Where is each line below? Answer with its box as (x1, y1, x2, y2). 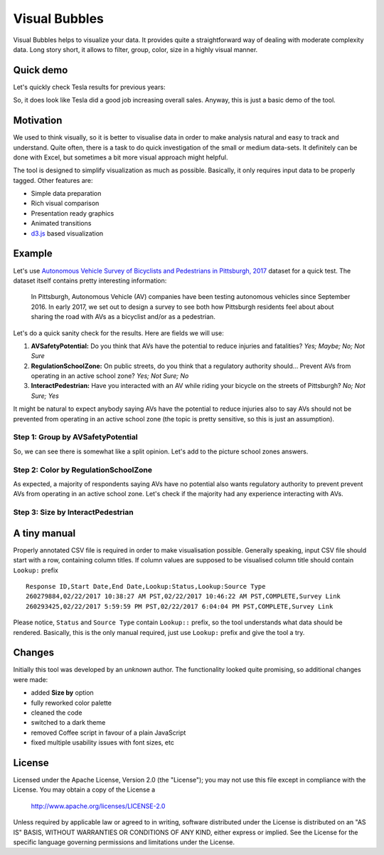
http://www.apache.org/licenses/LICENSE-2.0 (31, 802, 166, 810)
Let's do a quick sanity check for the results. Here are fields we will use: (13, 328, 224, 337)
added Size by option (31, 688, 94, 697)
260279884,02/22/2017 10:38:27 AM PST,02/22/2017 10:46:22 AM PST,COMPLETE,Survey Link (26, 592, 341, 601)
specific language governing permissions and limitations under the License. (13, 838, 235, 846)
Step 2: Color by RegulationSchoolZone (13, 465, 153, 475)
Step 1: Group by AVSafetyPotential (13, 432, 138, 442)
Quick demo (13, 64, 68, 76)
